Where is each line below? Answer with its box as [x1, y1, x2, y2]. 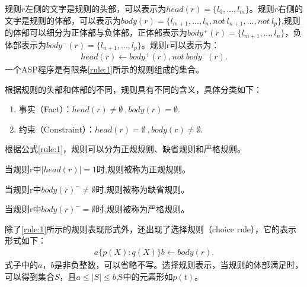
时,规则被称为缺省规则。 [95, 182, 190, 195]
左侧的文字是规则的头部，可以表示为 [25, 2, 167, 14]
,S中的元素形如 [116, 270, 173, 282]
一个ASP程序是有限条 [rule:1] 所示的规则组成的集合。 [5, 63, 204, 75]
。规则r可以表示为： [141, 38, 220, 51]
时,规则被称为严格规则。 [95, 203, 190, 215]
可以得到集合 [5, 270, 55, 282]
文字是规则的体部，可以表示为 [5, 14, 121, 26]
